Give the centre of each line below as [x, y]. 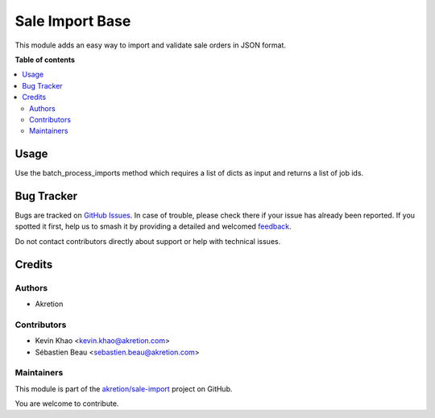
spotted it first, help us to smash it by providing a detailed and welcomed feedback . [153, 226]
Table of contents [45, 60]
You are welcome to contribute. [67, 404]
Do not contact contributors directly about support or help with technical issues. [148, 241]
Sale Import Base [73, 21]
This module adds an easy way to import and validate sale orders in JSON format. [150, 45]
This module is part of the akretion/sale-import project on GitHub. [124, 389]
